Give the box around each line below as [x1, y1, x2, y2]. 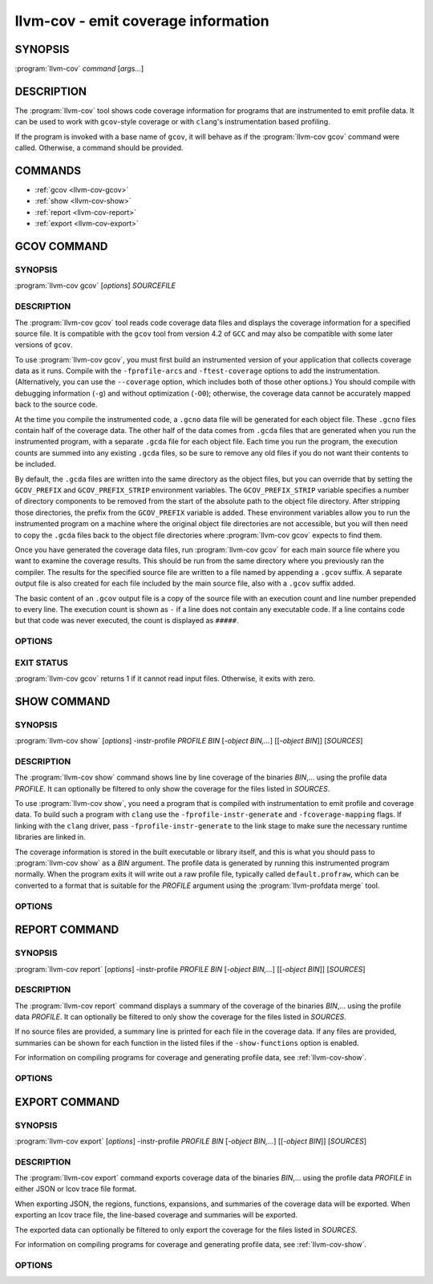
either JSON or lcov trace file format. [14, 1184, 137, 1194]
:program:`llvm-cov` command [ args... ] [14, 64, 144, 74]
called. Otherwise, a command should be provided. [14, 143, 184, 152]
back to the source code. [14, 399, 98, 409]
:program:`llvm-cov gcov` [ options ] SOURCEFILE [14, 281, 176, 290]
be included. [14, 460, 56, 469]
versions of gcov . [14, 340, 74, 350]
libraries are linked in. [14, 832, 86, 842]
